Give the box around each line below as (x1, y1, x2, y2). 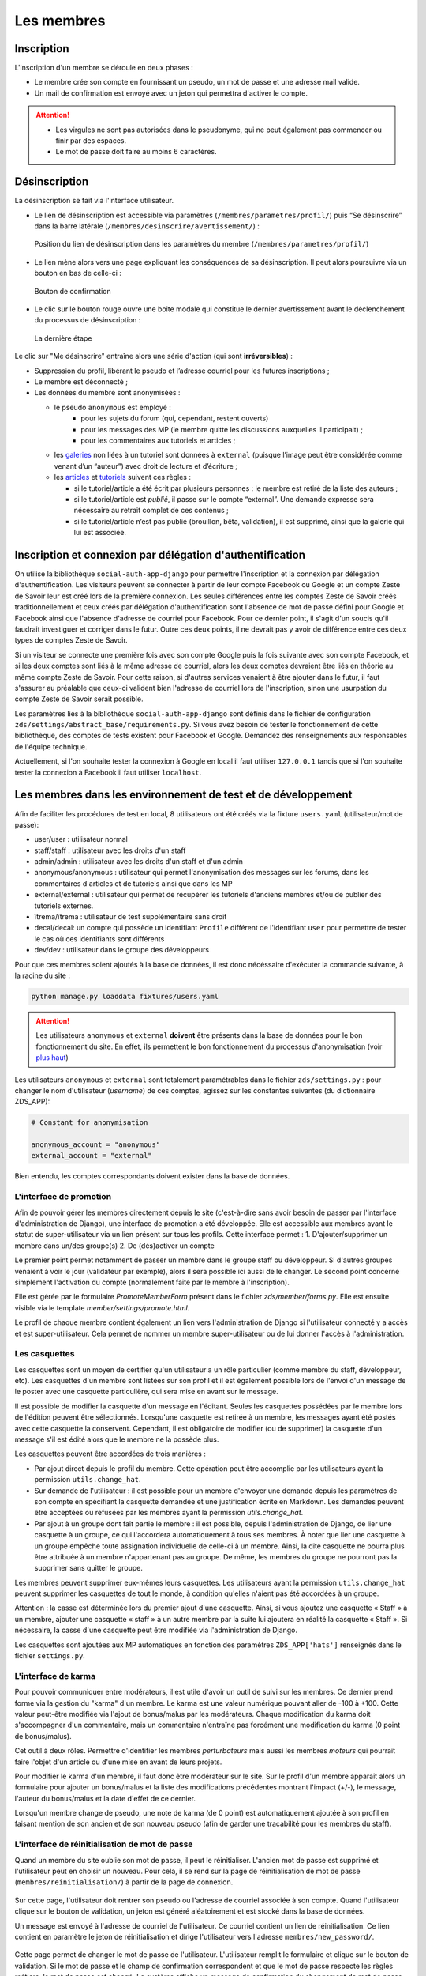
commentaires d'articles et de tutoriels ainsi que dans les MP (34, 878, 233, 888)
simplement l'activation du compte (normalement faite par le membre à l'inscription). (14, 1277, 290, 1287)
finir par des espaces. (55, 136, 126, 145)
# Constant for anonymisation (31, 1118, 148, 1127)
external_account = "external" (31, 1151, 153, 1160)
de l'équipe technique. (14, 741, 88, 751)
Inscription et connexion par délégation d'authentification (14, 548, 305, 561)
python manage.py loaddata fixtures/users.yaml (31, 992, 219, 1001)
